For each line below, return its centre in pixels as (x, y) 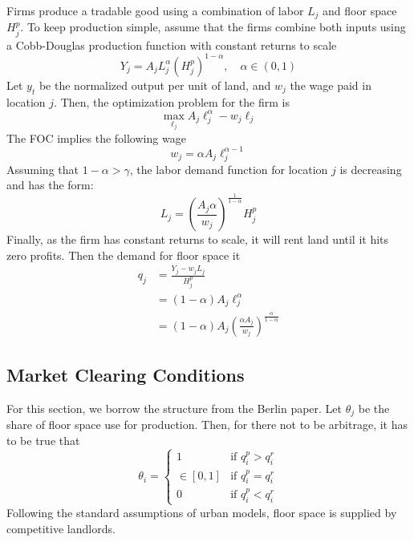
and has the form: (50, 185)
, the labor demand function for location (229, 169)
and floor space (360, 10)
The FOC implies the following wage (96, 138)
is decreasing (371, 169)
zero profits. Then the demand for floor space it (124, 255)
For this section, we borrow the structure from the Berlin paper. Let (175, 408)
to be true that (43, 441)
